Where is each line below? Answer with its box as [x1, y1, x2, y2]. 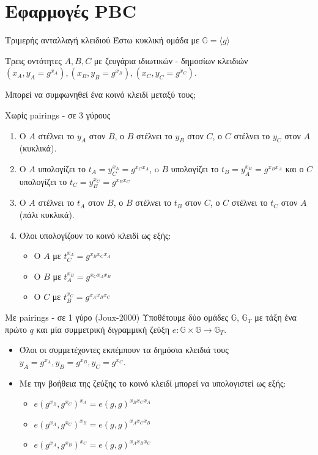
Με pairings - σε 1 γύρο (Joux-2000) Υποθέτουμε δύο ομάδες [5, 311, 229, 324]
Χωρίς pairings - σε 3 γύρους [5, 108, 111, 121]
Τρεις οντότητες [5, 54, 62, 67]
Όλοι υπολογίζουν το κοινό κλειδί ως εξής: [19, 228, 171, 241]
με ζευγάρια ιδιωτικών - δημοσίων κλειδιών [94, 54, 248, 67]
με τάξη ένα [254, 311, 297, 324]
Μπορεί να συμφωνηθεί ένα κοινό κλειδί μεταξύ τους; [5, 88, 196, 101]
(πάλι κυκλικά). [19, 208, 75, 221]
